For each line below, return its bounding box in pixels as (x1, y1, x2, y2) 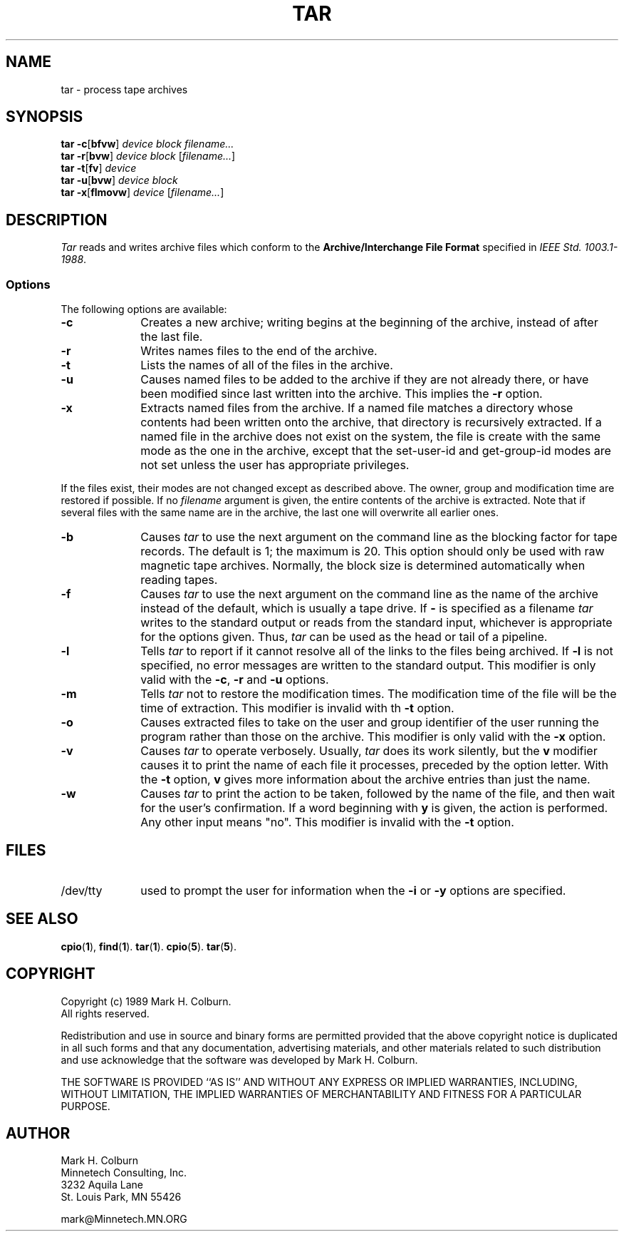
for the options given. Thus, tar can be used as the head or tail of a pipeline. (140, 630, 548, 645)
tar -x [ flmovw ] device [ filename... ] (61, 186, 224, 199)
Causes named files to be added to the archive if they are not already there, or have (140, 372, 589, 387)
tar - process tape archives (61, 83, 188, 96)
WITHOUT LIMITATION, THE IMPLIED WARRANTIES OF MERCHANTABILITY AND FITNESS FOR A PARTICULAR (61, 1087, 582, 1100)
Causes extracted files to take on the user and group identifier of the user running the (140, 715, 599, 730)
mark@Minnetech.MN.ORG (61, 1213, 187, 1226)
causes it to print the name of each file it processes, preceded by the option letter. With (140, 758, 608, 773)
